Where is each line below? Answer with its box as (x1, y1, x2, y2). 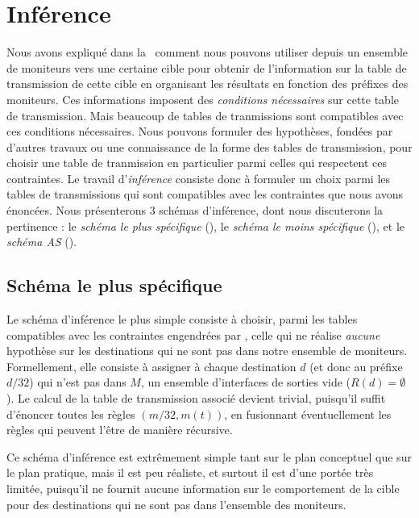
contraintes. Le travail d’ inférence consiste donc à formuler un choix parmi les (6, 169, 391, 186)
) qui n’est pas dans (29, 374, 127, 391)
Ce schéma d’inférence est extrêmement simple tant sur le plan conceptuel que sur (6, 448, 412, 465)
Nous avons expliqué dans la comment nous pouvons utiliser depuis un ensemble (6, 44, 409, 61)
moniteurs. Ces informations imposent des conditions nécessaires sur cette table (6, 90, 399, 107)
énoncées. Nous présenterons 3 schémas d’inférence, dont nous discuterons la (6, 202, 384, 219)
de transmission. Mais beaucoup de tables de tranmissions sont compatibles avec (6, 107, 404, 123)
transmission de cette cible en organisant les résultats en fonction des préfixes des (6, 75, 409, 92)
